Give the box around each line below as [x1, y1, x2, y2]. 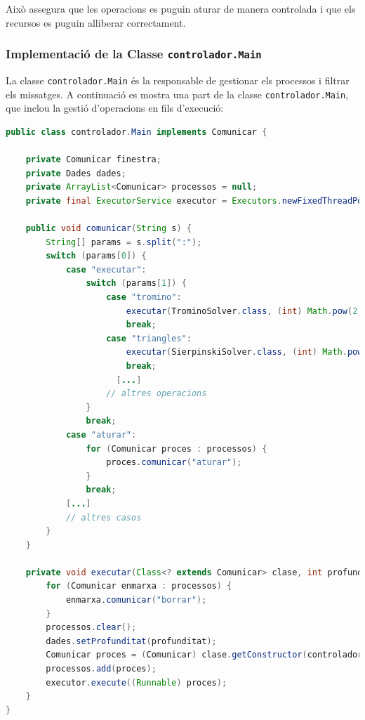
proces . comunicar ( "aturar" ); [106, 457, 242, 468]
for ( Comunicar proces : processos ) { [86, 443, 267, 454]
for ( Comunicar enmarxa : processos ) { [46, 581, 232, 591]
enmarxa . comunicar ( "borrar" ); [65, 595, 207, 606]
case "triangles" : [106, 333, 192, 343]
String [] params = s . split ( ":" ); [46, 237, 202, 247]
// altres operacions [106, 388, 207, 399]
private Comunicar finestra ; [25, 155, 161, 165]
